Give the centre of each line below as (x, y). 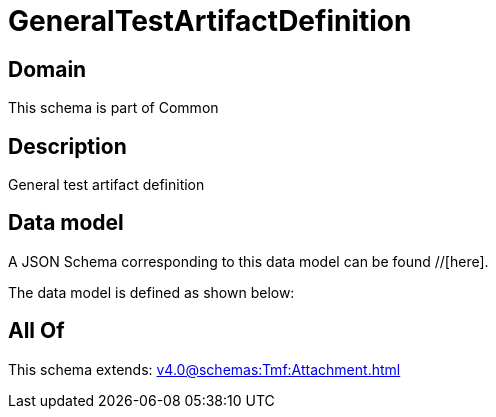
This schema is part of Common (113, 108)
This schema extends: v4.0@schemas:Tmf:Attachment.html (204, 369)
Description (67, 146)
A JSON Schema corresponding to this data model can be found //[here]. (248, 261)
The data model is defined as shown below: (151, 292)
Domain (47, 69)
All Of (36, 331)
